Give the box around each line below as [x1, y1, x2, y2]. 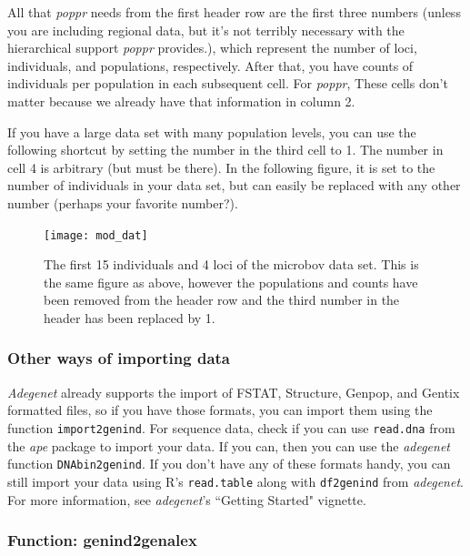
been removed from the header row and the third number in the [44, 290, 400, 309]
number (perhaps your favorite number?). [7, 193, 238, 212]
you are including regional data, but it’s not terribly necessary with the [7, 20, 405, 39]
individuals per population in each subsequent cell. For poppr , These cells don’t [7, 74, 448, 93]
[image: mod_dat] [44, 228, 148, 242]
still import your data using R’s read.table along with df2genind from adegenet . [7, 471, 464, 490]
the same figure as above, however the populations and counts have [44, 272, 418, 291]
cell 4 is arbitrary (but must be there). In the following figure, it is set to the [7, 157, 435, 177]
